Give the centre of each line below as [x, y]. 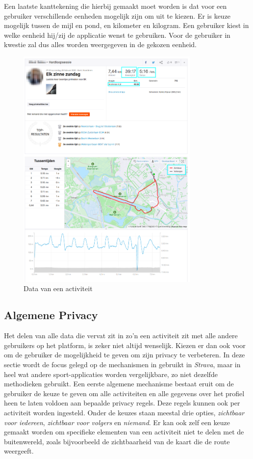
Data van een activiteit [58, 288]
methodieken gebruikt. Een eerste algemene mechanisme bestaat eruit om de [119, 384]
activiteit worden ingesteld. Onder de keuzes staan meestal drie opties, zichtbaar [124, 412]
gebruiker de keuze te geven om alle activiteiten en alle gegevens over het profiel [124, 393]
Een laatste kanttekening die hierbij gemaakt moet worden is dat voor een [115, 6]
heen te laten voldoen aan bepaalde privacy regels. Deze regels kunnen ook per [122, 403]
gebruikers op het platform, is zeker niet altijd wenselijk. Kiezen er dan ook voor [125, 345]
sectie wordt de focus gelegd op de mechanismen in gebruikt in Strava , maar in [122, 364]
